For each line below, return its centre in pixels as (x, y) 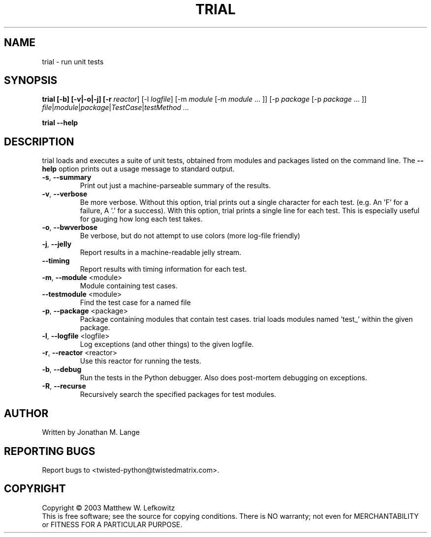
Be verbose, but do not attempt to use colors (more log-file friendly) (190, 236)
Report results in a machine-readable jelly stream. (161, 253)
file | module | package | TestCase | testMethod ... (116, 108)
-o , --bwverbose (70, 227)
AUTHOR (26, 413)
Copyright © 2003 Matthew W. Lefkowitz (108, 508)
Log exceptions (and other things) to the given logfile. (167, 344)
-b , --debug (62, 369)
